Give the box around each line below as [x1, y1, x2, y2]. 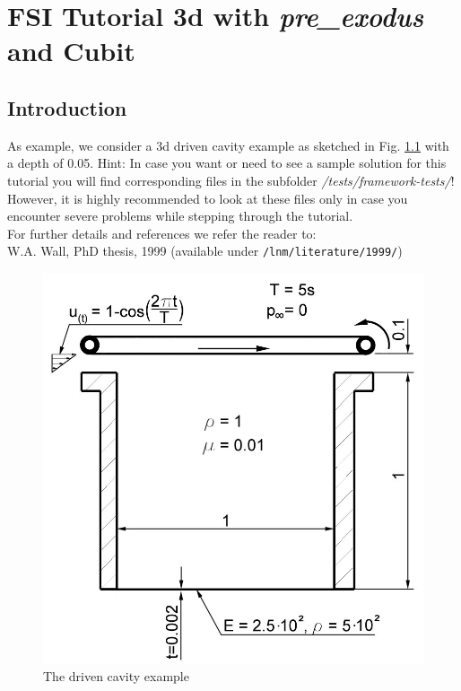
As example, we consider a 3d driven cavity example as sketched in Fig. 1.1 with [7, 136, 449, 154]
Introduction [7, 93, 127, 121]
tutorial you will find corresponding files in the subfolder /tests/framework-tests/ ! [7, 171, 455, 189]
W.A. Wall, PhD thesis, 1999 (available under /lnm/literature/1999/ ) [7, 241, 403, 260]
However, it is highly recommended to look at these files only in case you [7, 188, 408, 207]
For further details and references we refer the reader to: [7, 223, 317, 242]
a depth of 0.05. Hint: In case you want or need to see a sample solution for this [7, 153, 447, 172]
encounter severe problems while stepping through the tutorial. [7, 206, 353, 225]
